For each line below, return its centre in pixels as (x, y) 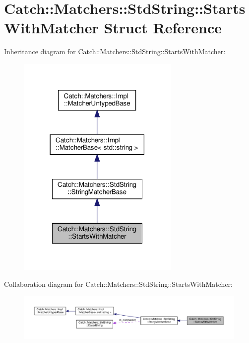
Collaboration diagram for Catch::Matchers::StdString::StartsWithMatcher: (118, 284)
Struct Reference (163, 28)
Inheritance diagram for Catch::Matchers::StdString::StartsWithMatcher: (115, 51)
